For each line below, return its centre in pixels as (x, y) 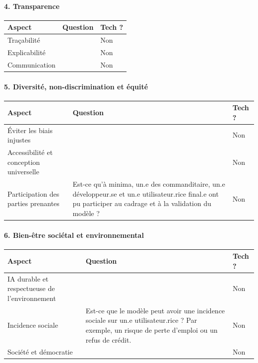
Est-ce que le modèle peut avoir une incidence (155, 310)
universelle (23, 172)
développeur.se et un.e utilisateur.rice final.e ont (146, 193)
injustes (19, 140)
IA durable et (28, 278)
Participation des (33, 193)
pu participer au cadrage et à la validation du (142, 203)
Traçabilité (24, 40)
